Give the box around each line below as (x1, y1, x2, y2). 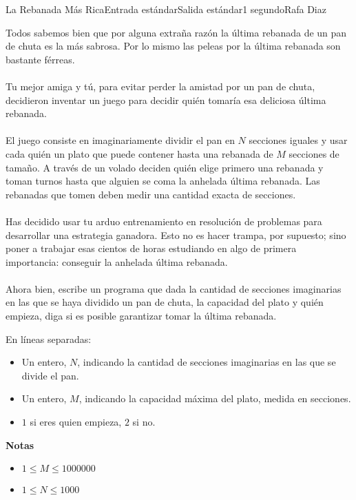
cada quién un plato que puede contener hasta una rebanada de (6, 146, 273, 160)
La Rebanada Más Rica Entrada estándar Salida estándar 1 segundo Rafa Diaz (6, 2, 326, 16)
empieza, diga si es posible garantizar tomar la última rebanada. (6, 309, 277, 323)
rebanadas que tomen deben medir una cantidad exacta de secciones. (6, 187, 296, 201)
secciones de (289, 146, 339, 160)
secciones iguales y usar (249, 133, 348, 147)
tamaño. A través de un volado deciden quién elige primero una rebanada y (6, 160, 324, 174)
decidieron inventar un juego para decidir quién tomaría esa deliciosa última (6, 92, 326, 107)
